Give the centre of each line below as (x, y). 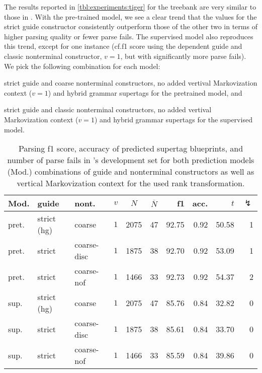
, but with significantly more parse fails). (183, 56)
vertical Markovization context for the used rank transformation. (131, 183)
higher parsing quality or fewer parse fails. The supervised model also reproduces (129, 36)
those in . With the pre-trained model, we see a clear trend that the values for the (130, 16)
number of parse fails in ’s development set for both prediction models (131, 160)
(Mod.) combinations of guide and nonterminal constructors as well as (131, 172)
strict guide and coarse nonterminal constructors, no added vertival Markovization (131, 83)
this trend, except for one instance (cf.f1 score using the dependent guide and (123, 46)
